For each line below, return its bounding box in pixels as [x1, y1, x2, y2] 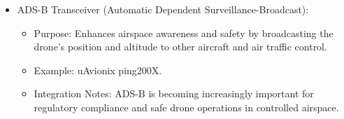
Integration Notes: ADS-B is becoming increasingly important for [34, 86, 314, 101]
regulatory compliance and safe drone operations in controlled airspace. [34, 99, 339, 114]
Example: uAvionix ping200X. [34, 62, 162, 77]
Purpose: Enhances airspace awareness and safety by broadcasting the [34, 25, 334, 40]
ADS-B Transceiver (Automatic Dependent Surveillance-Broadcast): [17, 2, 309, 16]
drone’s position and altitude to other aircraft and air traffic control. [34, 39, 327, 54]
